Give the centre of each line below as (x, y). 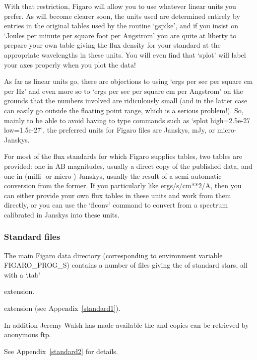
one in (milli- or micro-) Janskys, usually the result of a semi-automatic (113, 176)
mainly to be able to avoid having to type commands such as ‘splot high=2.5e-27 (127, 120)
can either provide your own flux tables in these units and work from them (118, 195)
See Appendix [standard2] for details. (61, 351)
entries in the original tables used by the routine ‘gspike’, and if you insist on (121, 26)
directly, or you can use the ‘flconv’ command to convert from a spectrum (116, 205)
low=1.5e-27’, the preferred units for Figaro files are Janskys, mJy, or (110, 130)
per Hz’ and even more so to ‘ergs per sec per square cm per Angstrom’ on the (124, 91)
